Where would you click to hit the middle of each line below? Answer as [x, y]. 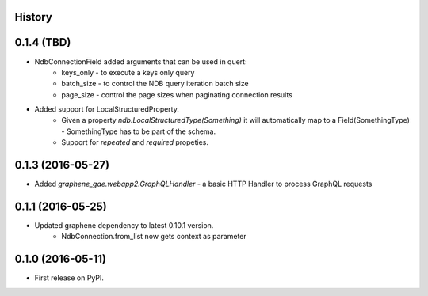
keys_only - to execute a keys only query [128, 72]
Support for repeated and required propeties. [135, 142]
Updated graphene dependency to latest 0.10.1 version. [124, 226]
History [34, 17]
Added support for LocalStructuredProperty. [107, 109]
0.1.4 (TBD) [43, 42]
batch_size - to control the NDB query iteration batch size [155, 84]
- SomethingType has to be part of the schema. [139, 131]
